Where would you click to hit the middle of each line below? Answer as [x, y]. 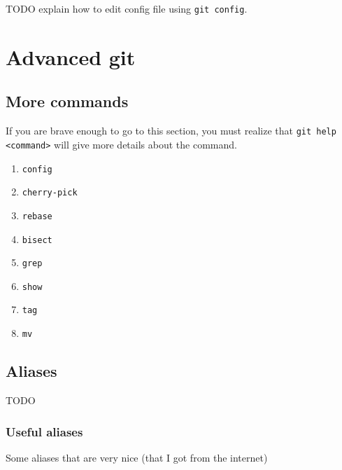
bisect [37, 240]
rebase [37, 216]
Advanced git [71, 56]
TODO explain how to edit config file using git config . [127, 8]
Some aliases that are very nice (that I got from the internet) [137, 457]
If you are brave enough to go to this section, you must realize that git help [171, 131]
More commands [67, 101]
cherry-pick [50, 193]
